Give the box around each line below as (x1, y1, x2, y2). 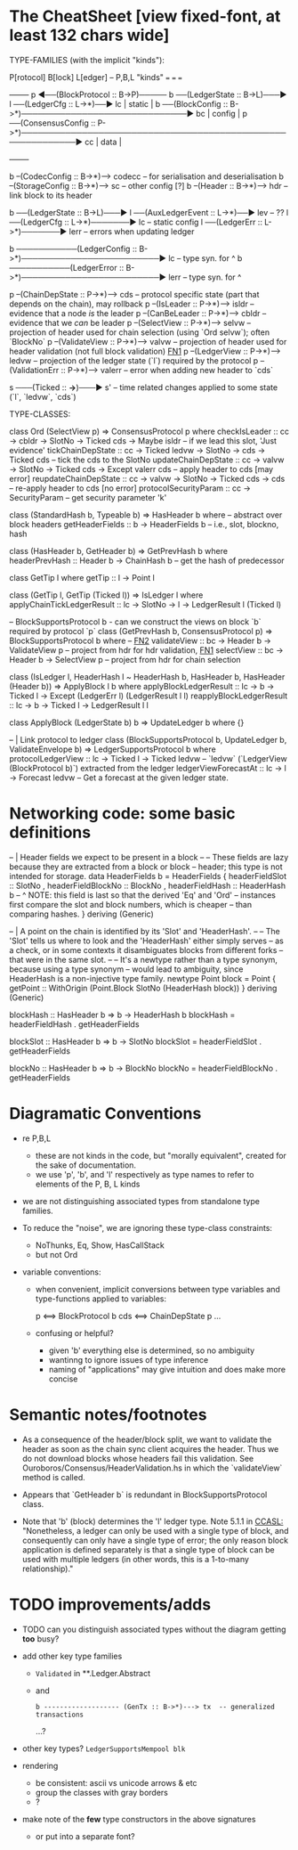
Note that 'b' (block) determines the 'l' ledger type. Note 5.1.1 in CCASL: (21, 1516, 284, 1527)
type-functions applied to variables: (35, 1293, 167, 1304)
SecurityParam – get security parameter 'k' (9, 492, 167, 502)
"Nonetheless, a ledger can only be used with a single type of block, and (21, 1525, 289, 1536)
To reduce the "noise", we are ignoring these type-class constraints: (21, 1222, 273, 1233)
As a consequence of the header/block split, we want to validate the (21, 1434, 272, 1445)
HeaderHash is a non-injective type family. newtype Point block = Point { (9, 973, 277, 983)
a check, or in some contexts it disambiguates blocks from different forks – (9, 944, 284, 955)
